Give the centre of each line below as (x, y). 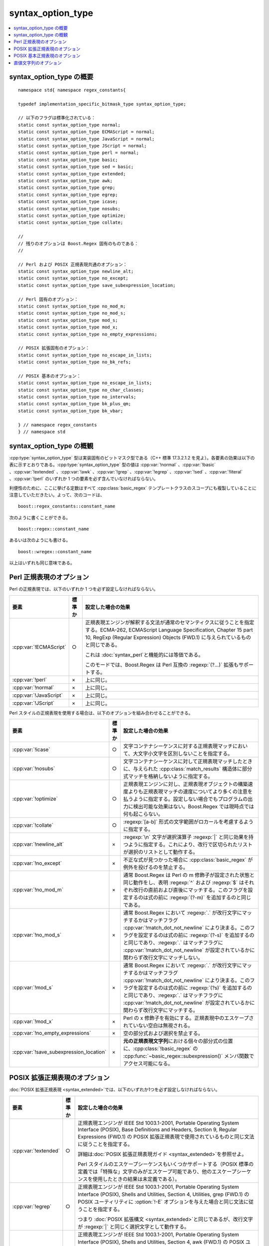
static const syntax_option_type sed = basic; (76, 167)
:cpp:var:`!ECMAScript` (39, 647)
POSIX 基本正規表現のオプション (47, 56)
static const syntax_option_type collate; (71, 223)
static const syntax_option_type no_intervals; (77, 397)
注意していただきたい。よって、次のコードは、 (57, 495)
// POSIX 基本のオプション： (50, 376)
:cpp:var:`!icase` (31, 749)
